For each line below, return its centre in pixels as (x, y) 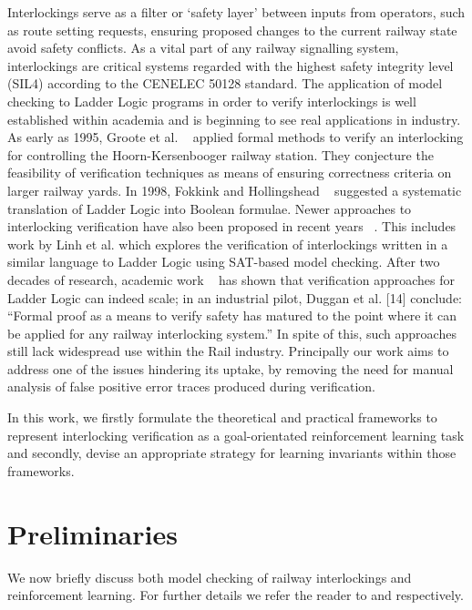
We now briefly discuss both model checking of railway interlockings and (210, 577)
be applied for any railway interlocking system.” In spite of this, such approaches (232, 333)
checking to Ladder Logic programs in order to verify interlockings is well (212, 101)
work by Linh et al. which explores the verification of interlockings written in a (228, 244)
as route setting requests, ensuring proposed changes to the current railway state (232, 30)
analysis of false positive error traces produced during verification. (191, 386)
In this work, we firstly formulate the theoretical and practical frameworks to (222, 417)
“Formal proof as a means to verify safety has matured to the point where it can (232, 315)
